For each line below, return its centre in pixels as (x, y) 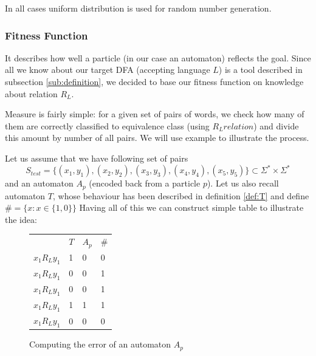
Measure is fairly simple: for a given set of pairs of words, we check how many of (155, 114)
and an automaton (39, 183)
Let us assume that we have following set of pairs (97, 158)
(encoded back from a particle (145, 183)
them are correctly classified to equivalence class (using (107, 125)
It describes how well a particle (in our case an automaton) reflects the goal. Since (158, 57)
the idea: (21, 219)
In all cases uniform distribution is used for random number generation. (138, 8)
